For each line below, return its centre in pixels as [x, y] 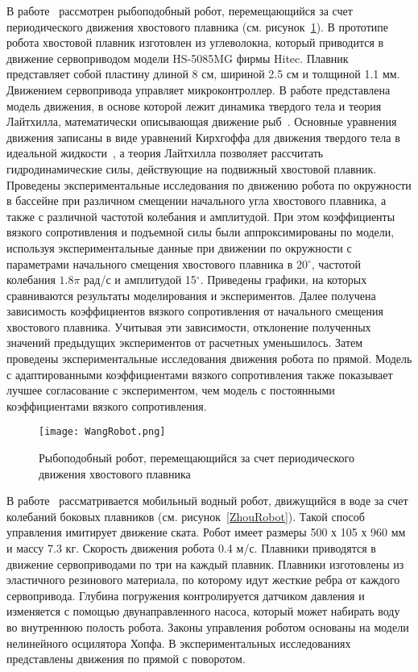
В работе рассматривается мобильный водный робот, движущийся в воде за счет [207, 501]
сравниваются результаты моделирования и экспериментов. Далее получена [191, 295]
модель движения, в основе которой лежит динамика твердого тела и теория [194, 105]
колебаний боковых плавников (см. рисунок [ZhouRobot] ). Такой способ [186, 516]
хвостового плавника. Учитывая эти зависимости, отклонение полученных [189, 326]
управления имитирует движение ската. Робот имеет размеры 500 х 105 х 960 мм [206, 532]
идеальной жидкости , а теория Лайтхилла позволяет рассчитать [165, 153]
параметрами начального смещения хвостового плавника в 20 [157, 263]
